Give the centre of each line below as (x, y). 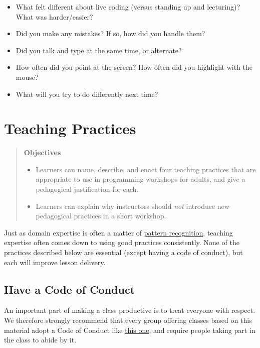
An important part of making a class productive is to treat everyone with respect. (130, 310)
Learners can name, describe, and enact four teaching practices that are (146, 169)
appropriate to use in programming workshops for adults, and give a (141, 179)
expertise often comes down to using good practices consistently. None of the (122, 242)
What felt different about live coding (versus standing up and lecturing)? (128, 7)
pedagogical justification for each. (87, 189)
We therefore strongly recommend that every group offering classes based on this (128, 320)
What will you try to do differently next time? (87, 94)
